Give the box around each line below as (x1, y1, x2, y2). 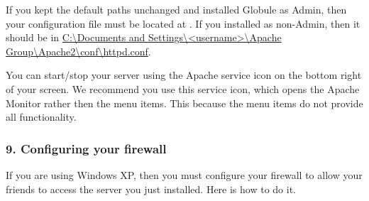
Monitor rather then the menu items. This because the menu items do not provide (6, 95, 363, 110)
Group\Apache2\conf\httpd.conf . (6, 43, 151, 58)
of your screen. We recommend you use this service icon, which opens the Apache (6, 81, 360, 96)
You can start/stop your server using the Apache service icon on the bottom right (6, 67, 362, 82)
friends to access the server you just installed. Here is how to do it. (6, 181, 296, 196)
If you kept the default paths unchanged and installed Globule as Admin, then (6, 2, 347, 16)
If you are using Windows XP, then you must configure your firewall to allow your (6, 167, 363, 182)
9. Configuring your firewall (6, 139, 167, 157)
